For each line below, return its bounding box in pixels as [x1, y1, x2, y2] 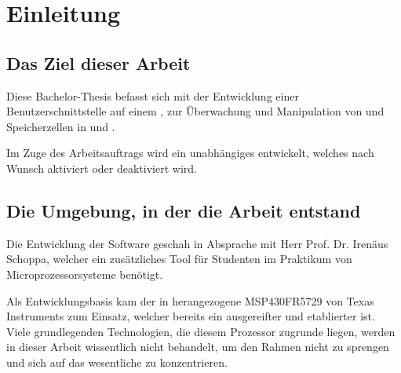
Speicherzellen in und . [6, 118, 115, 134]
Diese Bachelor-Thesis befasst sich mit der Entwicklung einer [6, 87, 299, 104]
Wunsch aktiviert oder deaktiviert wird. [6, 159, 197, 176]
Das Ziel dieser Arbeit [6, 50, 191, 75]
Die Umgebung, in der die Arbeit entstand [6, 198, 361, 222]
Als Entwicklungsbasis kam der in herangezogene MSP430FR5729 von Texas [6, 292, 374, 309]
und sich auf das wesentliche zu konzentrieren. [6, 353, 228, 370]
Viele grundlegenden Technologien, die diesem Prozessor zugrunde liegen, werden [6, 323, 396, 339]
